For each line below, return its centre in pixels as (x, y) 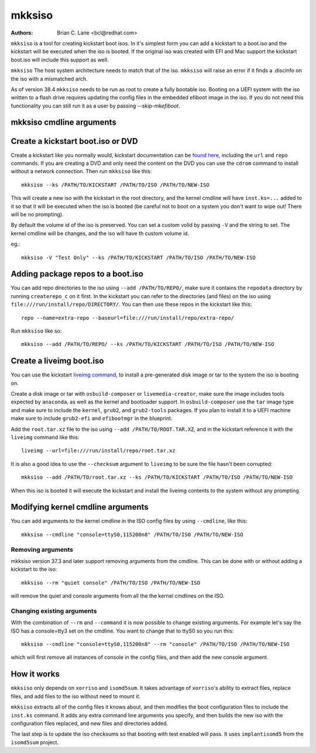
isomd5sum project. (35, 742)
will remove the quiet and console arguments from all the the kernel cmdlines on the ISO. (118, 596)
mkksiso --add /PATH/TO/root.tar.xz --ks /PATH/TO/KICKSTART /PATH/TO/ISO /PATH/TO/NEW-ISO (157, 477)
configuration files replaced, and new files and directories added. (90, 723)
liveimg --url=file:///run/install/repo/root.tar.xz (98, 451)
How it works (35, 674)
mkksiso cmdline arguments (63, 122)
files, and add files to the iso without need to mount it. (75, 696)
